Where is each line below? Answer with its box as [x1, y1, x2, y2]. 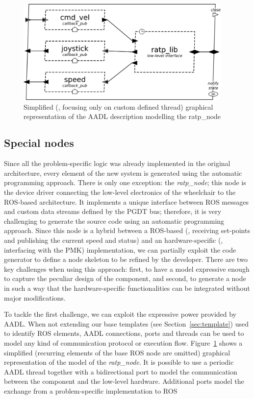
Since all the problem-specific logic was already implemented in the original [4, 158, 230, 168]
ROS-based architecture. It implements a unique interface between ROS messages [4, 196, 249, 207]
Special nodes [4, 135, 74, 150]
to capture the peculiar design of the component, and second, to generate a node [4, 273, 246, 283]
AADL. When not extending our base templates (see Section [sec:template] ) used [4, 318, 249, 329]
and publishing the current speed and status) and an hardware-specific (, [4, 235, 223, 245]
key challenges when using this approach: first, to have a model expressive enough [4, 263, 250, 274]
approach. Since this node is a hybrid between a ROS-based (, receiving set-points [4, 225, 250, 235]
